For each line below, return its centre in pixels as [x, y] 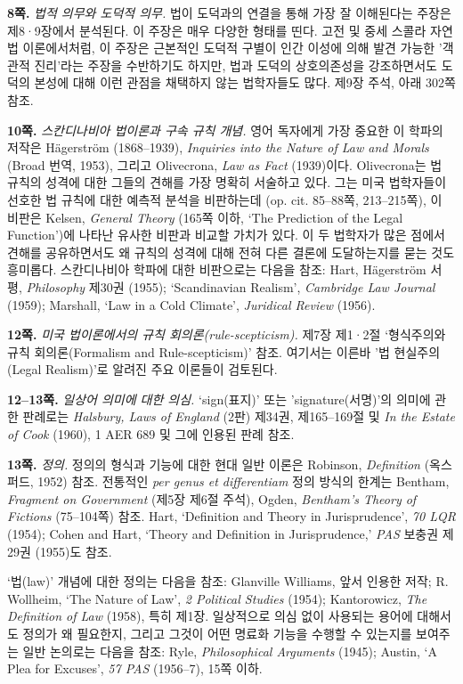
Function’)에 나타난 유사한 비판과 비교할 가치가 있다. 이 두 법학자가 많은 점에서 [226, 235]
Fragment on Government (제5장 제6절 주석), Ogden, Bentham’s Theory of [212, 498]
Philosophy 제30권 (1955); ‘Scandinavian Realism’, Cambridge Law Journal [231, 286]
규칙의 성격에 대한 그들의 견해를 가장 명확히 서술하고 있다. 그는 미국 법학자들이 [227, 182]
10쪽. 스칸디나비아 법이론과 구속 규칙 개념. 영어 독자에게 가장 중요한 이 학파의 [225, 130]
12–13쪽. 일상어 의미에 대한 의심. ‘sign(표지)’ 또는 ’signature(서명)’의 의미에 [219, 399]
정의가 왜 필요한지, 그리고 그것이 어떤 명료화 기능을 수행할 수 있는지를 [217, 633]
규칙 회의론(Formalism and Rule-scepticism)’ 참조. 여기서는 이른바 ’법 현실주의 [224, 351]
